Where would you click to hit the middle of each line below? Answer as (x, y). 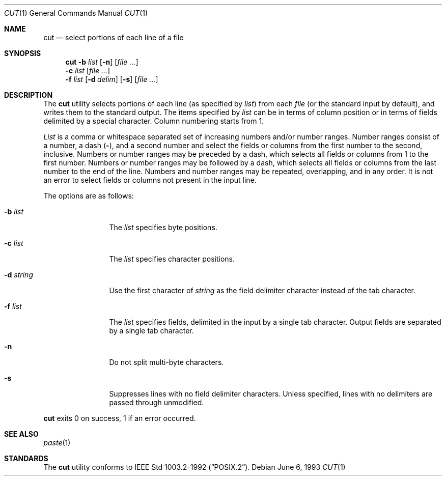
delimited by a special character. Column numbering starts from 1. (154, 121)
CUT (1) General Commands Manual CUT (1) (76, 13)
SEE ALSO (21, 434)
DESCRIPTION (29, 95)
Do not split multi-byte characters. (166, 362)
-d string (19, 275)
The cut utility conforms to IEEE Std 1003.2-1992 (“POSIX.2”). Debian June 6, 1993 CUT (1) (194, 467)
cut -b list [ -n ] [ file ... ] (102, 62)
